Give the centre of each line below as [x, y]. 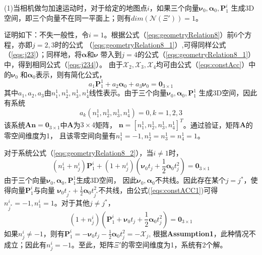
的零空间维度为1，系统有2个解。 [174, 245]
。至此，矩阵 [92, 245]
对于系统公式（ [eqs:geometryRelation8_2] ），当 [79, 152]
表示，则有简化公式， [71, 74]
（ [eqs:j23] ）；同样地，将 [43, 54]
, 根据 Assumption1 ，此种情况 [199, 233]
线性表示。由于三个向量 [128, 93]
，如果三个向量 [174, 8]
